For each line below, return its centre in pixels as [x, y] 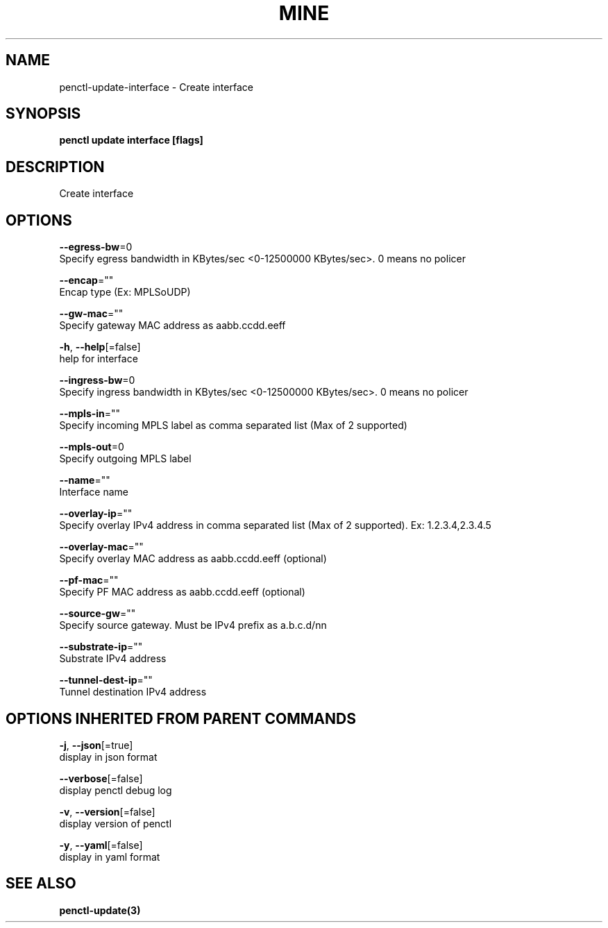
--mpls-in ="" [90, 414]
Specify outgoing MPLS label [125, 459]
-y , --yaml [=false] [101, 845]
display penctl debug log [116, 790]
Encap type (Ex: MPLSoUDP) [125, 292]
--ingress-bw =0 [97, 380]
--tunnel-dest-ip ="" [106, 680]
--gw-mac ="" [91, 314]
